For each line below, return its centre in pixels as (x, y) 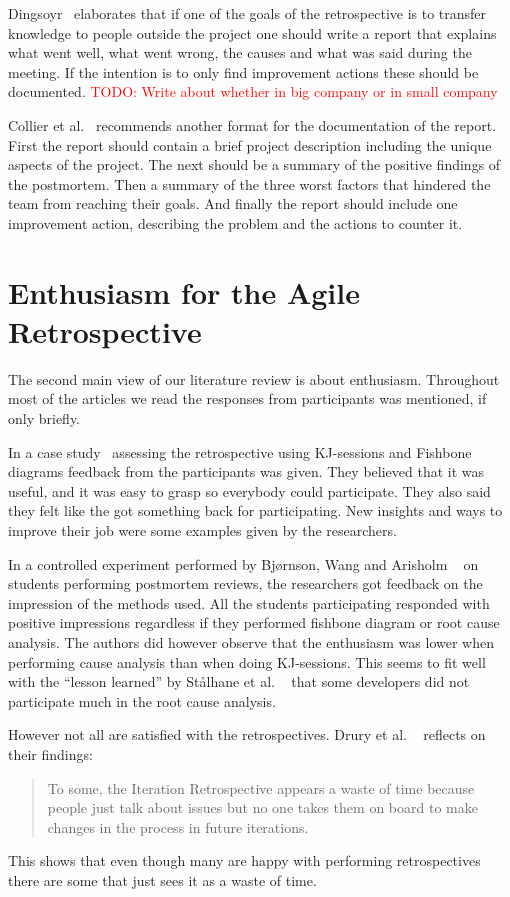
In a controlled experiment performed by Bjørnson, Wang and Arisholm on (243, 563)
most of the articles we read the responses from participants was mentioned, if (247, 398)
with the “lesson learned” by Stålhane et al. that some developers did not (239, 681)
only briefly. (44, 418)
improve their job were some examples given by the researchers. (202, 530)
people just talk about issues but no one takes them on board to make (262, 807)
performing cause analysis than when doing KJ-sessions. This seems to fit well (247, 661)
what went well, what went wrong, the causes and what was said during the (240, 52)
